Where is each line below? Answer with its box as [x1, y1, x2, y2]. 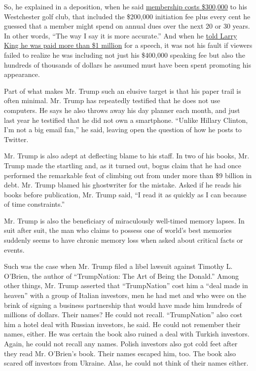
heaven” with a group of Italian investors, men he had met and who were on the [4, 290, 247, 300]
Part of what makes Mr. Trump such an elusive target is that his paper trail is [4, 85, 241, 96]
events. [4, 244, 25, 255]
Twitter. [4, 134, 29, 144]
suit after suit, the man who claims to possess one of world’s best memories [4, 225, 232, 235]
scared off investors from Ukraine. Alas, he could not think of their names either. [4, 358, 249, 368]
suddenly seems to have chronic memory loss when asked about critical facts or [4, 235, 243, 245]
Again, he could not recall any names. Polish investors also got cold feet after [4, 338, 238, 348]
